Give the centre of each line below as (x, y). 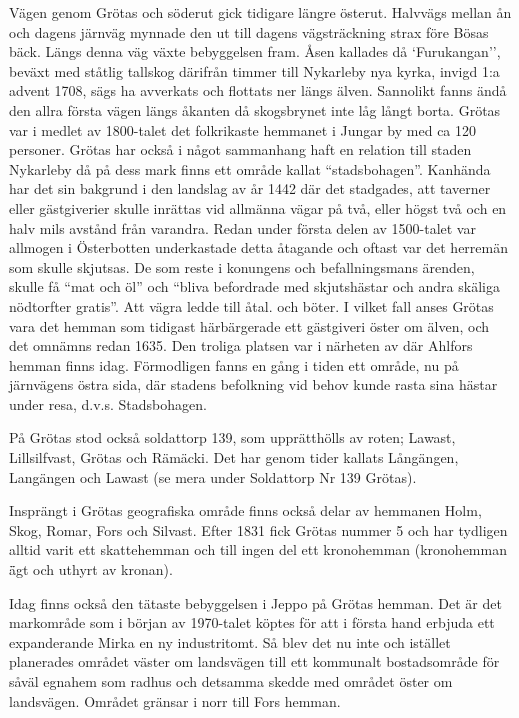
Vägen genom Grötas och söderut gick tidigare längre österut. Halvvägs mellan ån (260, 12)
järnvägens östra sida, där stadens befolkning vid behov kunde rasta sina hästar (253, 384)
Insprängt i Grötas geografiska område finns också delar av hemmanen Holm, (245, 510)
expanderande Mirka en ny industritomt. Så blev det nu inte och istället (230, 641)
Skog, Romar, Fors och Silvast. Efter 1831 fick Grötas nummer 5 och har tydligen (258, 529)
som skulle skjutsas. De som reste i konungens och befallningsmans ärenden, (242, 266)
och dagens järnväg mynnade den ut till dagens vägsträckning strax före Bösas (249, 31)
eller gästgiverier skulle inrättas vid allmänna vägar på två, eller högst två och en (258, 207)
